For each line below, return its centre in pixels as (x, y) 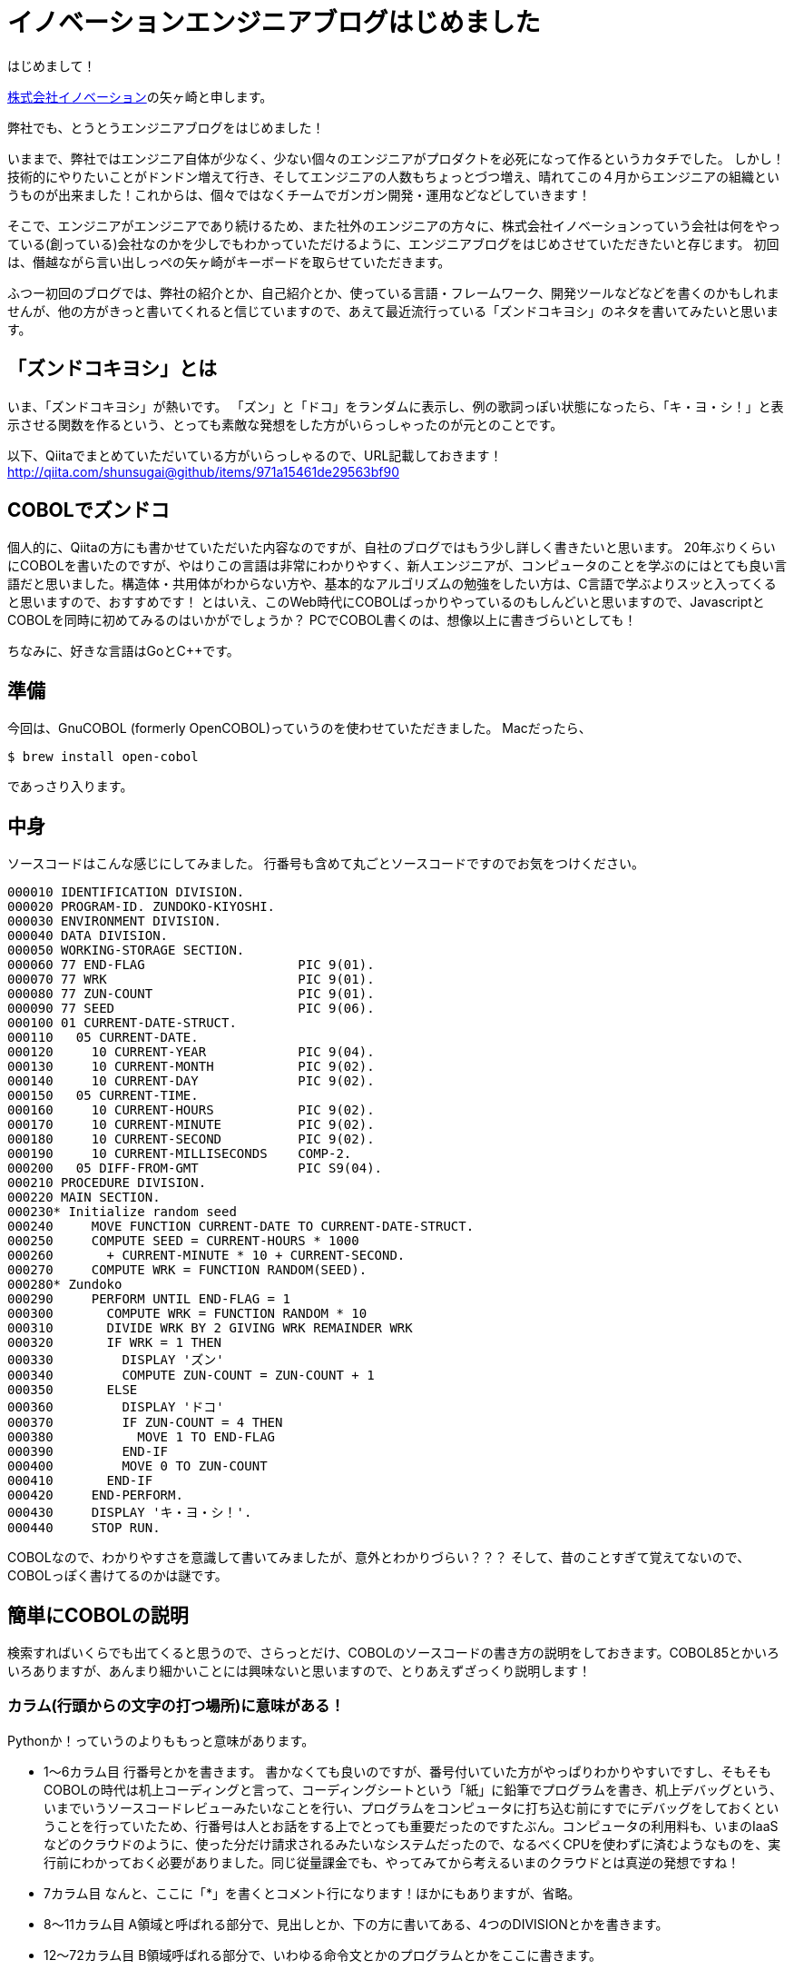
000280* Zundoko (65, 1285)
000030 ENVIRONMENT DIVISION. (115, 921)
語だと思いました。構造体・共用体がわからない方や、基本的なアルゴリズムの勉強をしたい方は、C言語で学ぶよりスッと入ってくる (392, 584)
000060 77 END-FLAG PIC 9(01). (191, 965)
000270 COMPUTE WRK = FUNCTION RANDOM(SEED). (187, 1270)
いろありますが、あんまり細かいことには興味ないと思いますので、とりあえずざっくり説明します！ (299, 1670)
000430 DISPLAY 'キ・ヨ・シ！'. (130, 1513)
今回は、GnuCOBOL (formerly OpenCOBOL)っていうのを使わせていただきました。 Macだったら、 (299, 728)
